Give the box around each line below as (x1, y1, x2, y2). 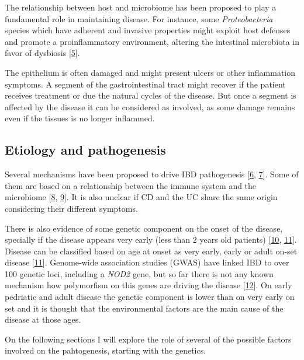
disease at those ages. (5, 313, 81, 326)
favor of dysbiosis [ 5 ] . (5, 47, 80, 59)
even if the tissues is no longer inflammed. (5, 112, 155, 124)
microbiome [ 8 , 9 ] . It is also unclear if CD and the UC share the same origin (5, 191, 278, 203)
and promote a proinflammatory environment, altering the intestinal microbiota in (5, 35, 299, 47)
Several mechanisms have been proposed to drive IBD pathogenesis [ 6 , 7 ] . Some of (5, 168, 299, 180)
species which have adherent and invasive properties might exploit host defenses (5, 24, 291, 36)
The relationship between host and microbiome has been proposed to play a (5, 1, 277, 13)
